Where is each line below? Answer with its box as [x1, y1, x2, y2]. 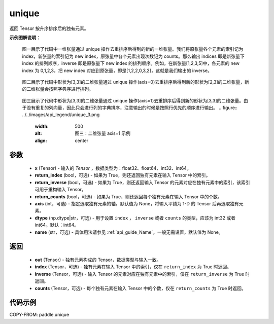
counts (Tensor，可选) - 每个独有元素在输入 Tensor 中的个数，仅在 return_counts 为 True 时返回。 [35, 285, 246, 291]
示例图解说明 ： [9, 34, 41, 41]
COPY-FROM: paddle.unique [9, 312, 70, 318]
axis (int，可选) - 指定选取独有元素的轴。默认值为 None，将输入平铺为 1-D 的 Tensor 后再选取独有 [35, 200, 239, 206]
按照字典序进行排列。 [48, 86, 93, 92]
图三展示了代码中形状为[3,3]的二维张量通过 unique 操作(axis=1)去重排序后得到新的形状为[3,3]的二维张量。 [22, 97, 244, 103]
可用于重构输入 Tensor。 [35, 187, 86, 193]
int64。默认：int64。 [35, 222, 79, 228]
